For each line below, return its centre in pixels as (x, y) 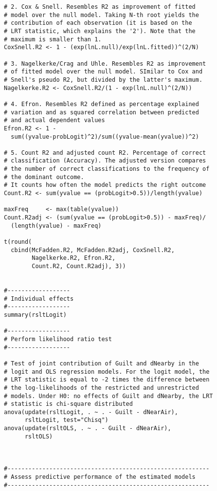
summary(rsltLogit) (35, 315)
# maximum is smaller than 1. (53, 39)
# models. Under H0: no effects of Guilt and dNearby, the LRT (108, 396)
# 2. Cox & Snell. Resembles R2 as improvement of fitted (100, 7)
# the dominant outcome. (44, 177)
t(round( (18, 242)
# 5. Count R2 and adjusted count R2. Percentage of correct (105, 153)
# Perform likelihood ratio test (58, 339)
